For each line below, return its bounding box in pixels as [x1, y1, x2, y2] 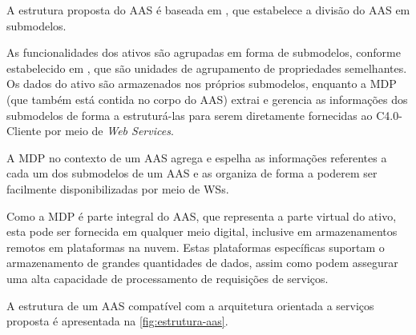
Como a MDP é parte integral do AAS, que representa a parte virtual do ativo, [6, 207, 397, 224]
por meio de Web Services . [44, 122, 174, 139]
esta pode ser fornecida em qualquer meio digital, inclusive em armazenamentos [6, 223, 398, 240]
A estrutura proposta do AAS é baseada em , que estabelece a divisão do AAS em [6, 2, 410, 18]
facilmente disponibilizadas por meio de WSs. [6, 180, 229, 197]
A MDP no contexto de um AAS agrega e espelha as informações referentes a [6, 149, 387, 166]
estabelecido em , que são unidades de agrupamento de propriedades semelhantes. [6, 59, 407, 76]
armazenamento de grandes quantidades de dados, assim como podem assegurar [6, 254, 398, 271]
